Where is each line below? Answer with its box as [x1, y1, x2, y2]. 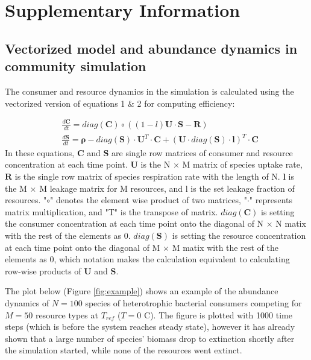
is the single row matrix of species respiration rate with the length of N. [14, 170, 280, 183]
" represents [249, 194, 292, 206]
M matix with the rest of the [172, 241, 278, 253]
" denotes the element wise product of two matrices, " [50, 194, 247, 206]
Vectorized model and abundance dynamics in [5, 39, 298, 57]
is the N [140, 158, 171, 171]
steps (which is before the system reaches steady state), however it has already [5, 320, 295, 333]
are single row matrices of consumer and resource [112, 146, 293, 159]
